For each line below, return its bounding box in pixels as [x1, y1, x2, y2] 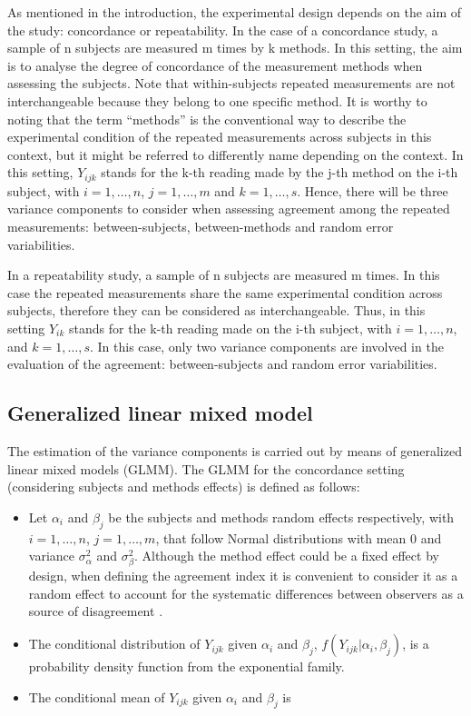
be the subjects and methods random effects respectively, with [108, 507, 455, 526]
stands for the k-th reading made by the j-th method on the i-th [101, 163, 458, 182]
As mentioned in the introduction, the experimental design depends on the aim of [7, 3, 462, 21]
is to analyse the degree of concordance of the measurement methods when [7, 55, 423, 75]
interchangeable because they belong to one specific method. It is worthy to [7, 91, 427, 110]
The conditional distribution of [28, 634, 201, 653]
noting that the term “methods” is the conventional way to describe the [7, 109, 407, 128]
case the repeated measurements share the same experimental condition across [7, 283, 443, 302]
